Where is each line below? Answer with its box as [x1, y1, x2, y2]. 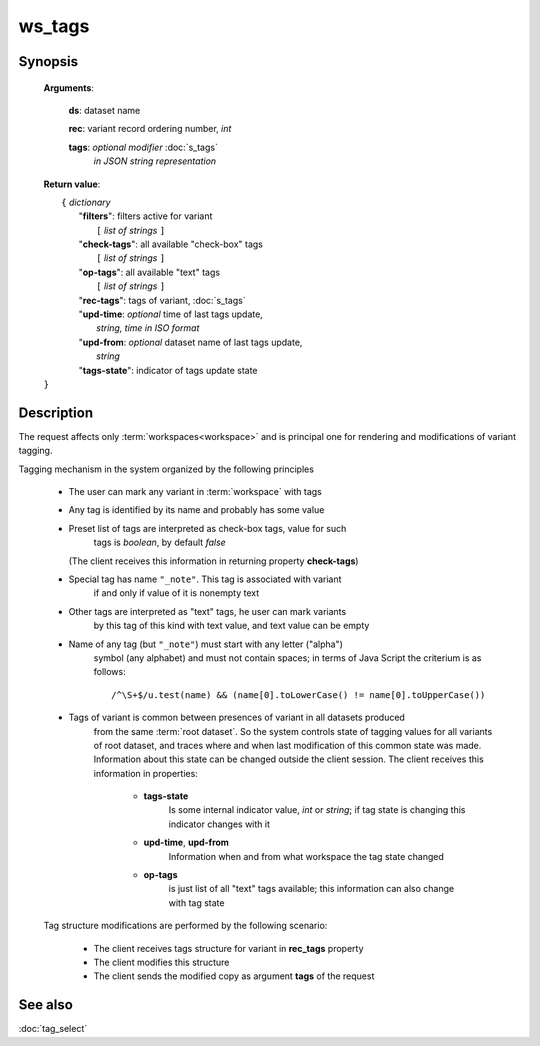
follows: [93, 666, 126, 678]
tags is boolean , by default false [93, 536, 227, 549]
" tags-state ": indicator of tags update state [78, 364, 259, 376]
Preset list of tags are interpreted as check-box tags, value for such [68, 522, 347, 534]
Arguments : [43, 81, 95, 94]
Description [18, 404, 94, 421]
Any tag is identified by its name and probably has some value [68, 504, 325, 516]
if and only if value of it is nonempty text [93, 587, 260, 599]
